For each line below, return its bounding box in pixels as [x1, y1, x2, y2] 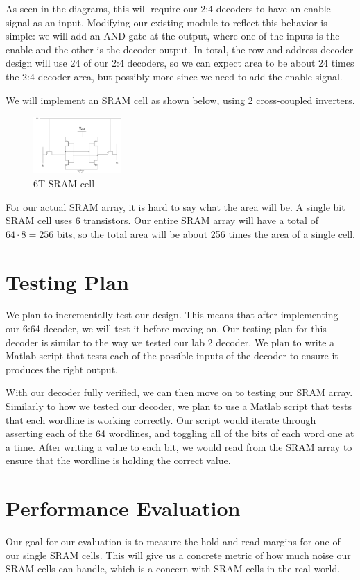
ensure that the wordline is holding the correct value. [6, 453, 231, 468]
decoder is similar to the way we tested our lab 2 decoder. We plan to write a [6, 334, 335, 349]
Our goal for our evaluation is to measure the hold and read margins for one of [6, 534, 341, 549]
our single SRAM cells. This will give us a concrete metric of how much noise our [6, 547, 351, 562]
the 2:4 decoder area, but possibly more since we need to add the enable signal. [6, 69, 343, 83]
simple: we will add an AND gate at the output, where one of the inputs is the [6, 28, 340, 43]
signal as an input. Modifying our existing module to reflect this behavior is [6, 15, 327, 29]
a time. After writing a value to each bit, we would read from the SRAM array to [6, 439, 352, 454]
